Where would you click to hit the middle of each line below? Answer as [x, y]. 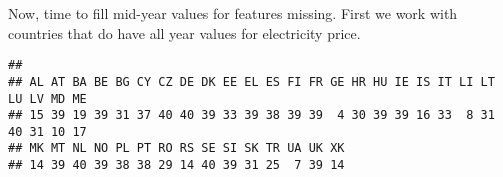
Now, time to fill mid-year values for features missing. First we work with [233, 13]
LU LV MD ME [47, 98]
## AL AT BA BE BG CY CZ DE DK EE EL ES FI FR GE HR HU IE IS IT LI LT [251, 81]
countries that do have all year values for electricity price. [184, 32]
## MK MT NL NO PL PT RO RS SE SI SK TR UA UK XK [176, 148]
